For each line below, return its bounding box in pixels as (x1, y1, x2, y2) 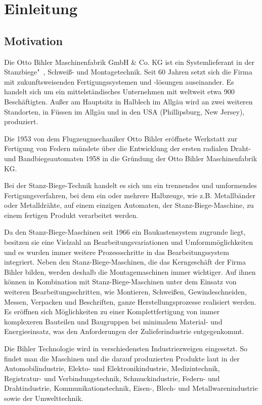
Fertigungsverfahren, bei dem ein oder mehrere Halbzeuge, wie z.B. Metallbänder (4, 190, 255, 200)
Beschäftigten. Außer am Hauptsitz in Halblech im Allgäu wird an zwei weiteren (4, 96, 253, 106)
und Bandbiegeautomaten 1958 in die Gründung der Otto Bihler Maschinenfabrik (4, 153, 257, 163)
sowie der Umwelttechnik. (4, 392, 83, 403)
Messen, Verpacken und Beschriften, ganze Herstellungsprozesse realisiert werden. (4, 296, 256, 307)
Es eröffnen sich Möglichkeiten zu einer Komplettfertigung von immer (4, 306, 220, 317)
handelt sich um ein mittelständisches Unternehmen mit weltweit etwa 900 (4, 86, 235, 97)
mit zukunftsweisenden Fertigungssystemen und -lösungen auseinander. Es (4, 76, 234, 87)
